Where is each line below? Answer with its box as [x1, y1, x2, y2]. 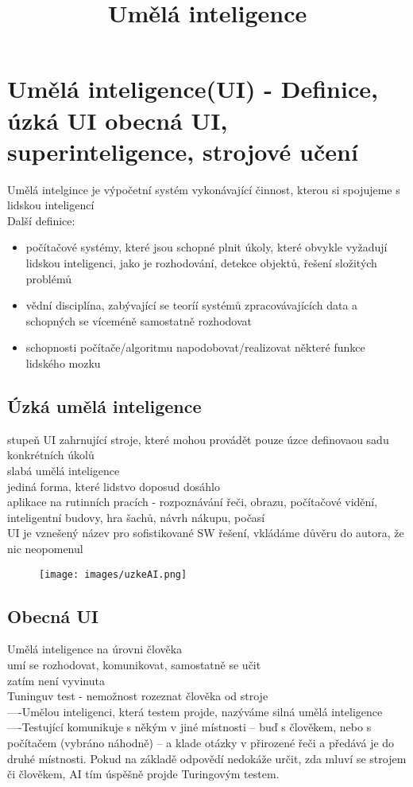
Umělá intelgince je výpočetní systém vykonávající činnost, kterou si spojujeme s [7, 181, 400, 197]
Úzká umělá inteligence [7, 394, 202, 419]
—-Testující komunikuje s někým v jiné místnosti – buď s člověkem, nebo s [7, 719, 372, 735]
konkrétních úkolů [7, 446, 95, 463]
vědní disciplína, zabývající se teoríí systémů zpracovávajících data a [25, 297, 358, 314]
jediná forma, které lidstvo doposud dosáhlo [7, 477, 220, 494]
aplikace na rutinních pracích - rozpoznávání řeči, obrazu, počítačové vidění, [7, 493, 378, 510]
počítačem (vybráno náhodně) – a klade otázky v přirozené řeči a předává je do [7, 734, 395, 750]
